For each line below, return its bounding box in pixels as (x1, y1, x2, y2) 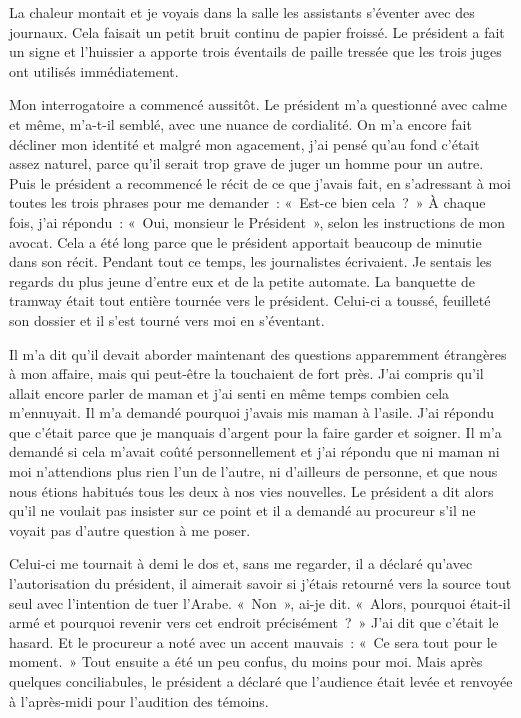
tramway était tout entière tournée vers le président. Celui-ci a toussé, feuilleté (9, 290, 491, 311)
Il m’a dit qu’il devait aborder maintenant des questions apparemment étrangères (9, 343, 507, 364)
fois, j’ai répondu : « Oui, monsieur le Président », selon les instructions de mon (9, 211, 505, 232)
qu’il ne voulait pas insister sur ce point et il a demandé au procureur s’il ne (9, 500, 476, 521)
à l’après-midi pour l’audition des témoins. (9, 690, 269, 711)
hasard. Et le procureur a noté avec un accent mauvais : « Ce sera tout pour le (9, 631, 497, 652)
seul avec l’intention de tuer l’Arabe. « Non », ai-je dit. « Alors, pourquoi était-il (9, 592, 511, 613)
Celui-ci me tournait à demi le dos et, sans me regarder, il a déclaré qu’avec (9, 553, 473, 574)
